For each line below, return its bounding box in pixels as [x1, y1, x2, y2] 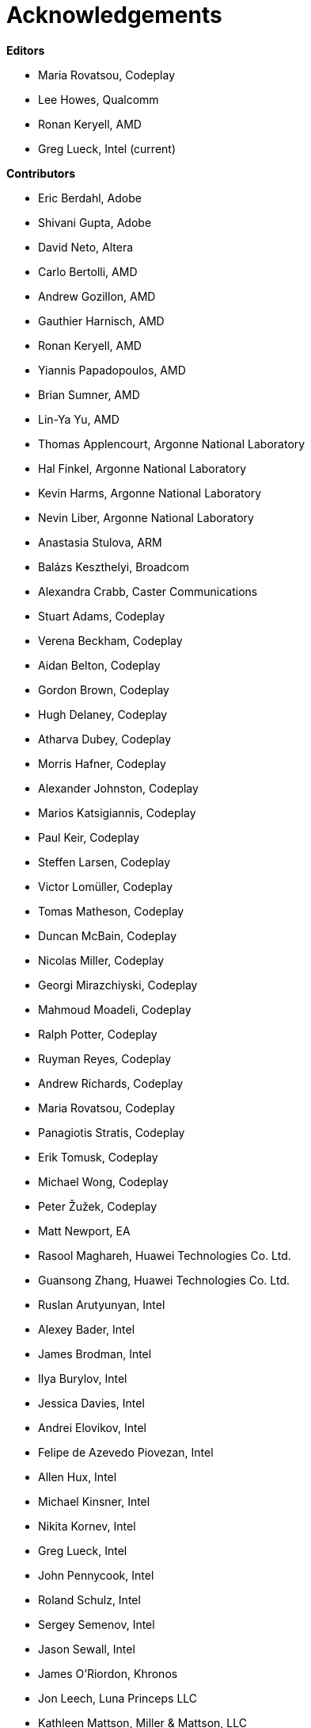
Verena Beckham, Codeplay [38, 633, 183, 647]
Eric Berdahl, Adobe [38, 190, 142, 205]
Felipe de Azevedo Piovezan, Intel [38, 1445, 214, 1459]
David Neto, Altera [38, 240, 134, 254]
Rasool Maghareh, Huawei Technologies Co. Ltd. [38, 1248, 291, 1262]
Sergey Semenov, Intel [38, 1617, 155, 1631]
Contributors [6, 166, 76, 180]
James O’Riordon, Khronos [38, 1666, 178, 1680]
